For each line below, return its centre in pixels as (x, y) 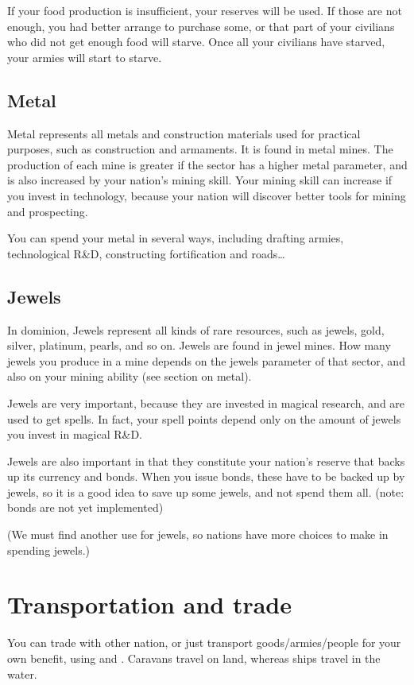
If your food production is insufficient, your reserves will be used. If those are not (205, 10)
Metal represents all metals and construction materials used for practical (184, 133)
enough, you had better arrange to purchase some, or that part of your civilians (201, 26)
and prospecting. (48, 211)
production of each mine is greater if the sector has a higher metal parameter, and (207, 164)
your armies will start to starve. (85, 57)
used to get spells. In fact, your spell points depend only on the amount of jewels (204, 418)
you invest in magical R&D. (75, 434)
